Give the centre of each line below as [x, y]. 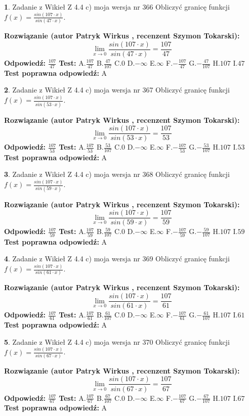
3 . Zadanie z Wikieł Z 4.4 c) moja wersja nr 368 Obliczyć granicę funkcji [117, 174]
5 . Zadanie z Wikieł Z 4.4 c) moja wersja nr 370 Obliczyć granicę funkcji [117, 341]
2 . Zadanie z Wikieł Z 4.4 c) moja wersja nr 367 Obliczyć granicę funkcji [117, 90]
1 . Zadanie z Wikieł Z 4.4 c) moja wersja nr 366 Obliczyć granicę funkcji [117, 7]
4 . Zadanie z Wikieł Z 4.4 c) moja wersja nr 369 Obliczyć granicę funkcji [117, 259]
